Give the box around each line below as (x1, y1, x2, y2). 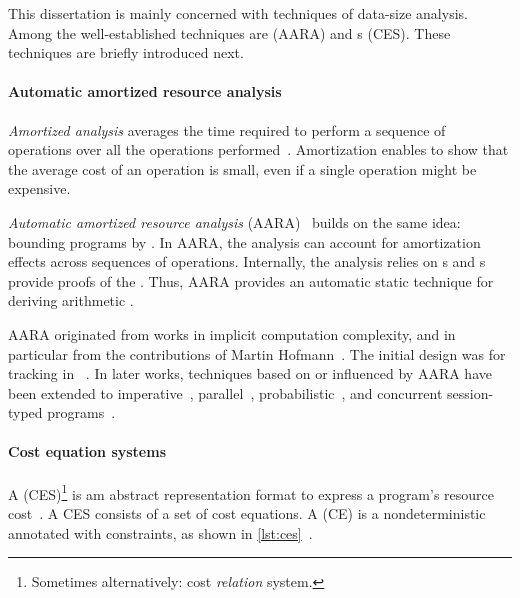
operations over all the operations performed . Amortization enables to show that (8, 139, 509, 160)
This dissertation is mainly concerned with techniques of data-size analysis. (8, 3, 468, 23)
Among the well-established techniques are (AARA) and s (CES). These (8, 22, 451, 43)
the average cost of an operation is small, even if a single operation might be (8, 158, 477, 179)
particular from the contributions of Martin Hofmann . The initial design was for (8, 343, 506, 364)
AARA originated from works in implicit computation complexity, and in (8, 323, 456, 344)
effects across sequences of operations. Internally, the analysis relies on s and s (8, 251, 486, 272)
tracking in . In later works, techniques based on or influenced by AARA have (8, 363, 492, 384)
